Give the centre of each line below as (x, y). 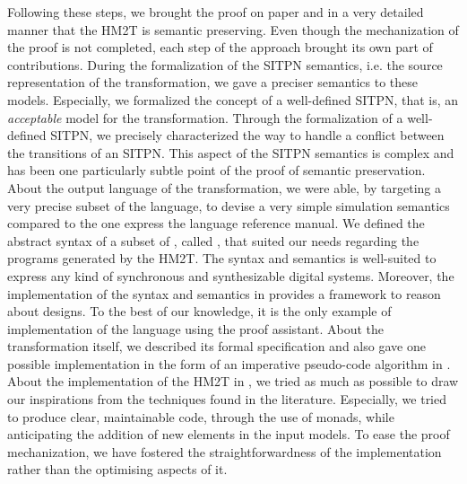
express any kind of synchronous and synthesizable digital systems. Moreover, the (231, 275)
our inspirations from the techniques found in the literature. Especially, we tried (227, 399)
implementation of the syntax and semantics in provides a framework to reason (224, 293)
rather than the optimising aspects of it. (117, 469)
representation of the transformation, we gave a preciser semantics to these (212, 82)
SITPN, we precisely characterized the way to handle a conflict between (247, 135)
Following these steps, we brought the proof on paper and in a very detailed (216, 12)
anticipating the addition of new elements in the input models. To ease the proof (229, 434)
